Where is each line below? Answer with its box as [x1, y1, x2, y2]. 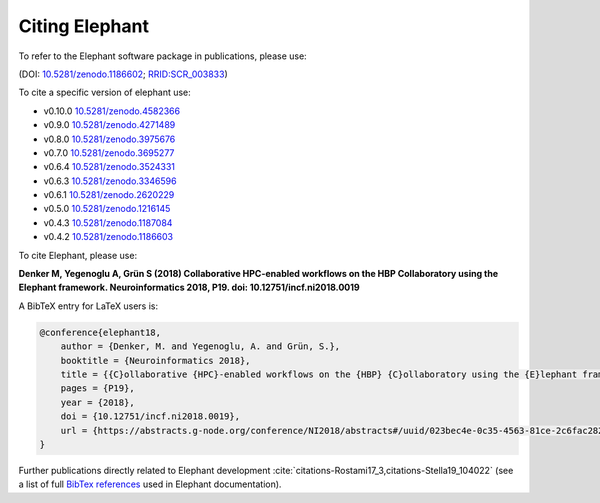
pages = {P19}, [60, 383, 135, 394]
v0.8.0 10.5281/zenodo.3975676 [43, 133, 176, 145]
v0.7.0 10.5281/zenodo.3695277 [43, 146, 175, 159]
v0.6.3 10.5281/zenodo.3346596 [43, 175, 177, 187]
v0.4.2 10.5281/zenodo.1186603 [43, 231, 174, 243]
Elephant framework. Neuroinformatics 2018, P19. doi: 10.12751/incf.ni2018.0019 [18, 281, 360, 294]
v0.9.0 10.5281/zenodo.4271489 [43, 119, 176, 131]
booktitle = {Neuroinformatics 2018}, [60, 355, 251, 366]
